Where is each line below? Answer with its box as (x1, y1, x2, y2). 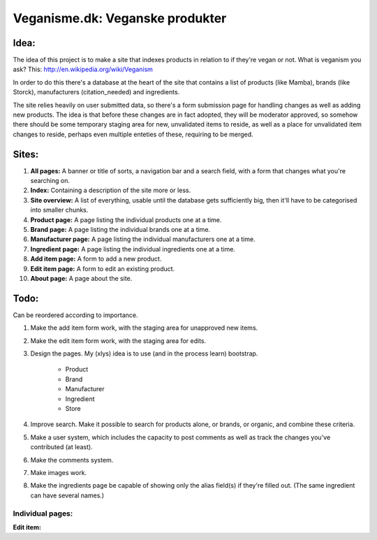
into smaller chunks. (30, 206, 89, 214)
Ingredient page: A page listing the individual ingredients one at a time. (30, 245, 235, 253)
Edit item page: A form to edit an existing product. (30, 264, 175, 272)
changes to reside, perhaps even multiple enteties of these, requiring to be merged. (13, 130, 254, 138)
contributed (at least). (30, 443, 94, 451)
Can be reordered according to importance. (13, 311, 138, 319)
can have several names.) (30, 491, 105, 499)
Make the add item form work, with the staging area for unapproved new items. (30, 323, 258, 332)
